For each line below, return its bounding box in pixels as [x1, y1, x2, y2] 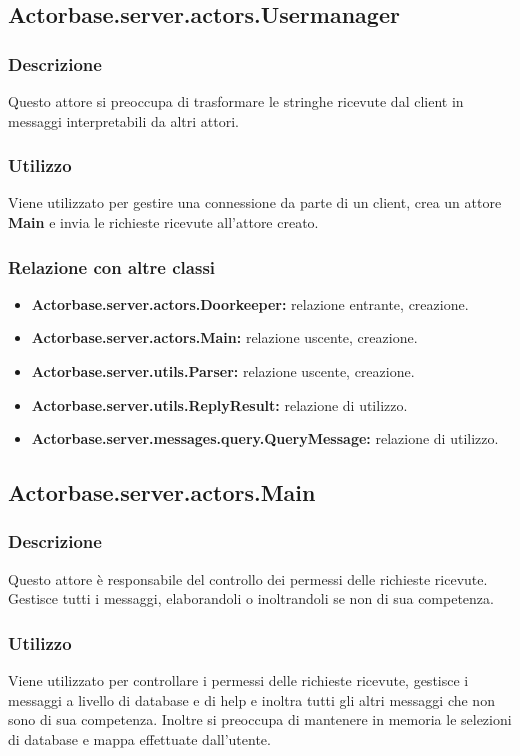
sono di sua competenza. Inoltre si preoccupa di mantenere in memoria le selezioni [8, 709, 512, 730]
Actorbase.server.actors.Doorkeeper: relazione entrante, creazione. [31, 293, 469, 314]
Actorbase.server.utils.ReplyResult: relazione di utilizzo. [31, 394, 408, 415]
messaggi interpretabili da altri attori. [8, 110, 239, 131]
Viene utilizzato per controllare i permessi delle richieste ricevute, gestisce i [8, 670, 469, 691]
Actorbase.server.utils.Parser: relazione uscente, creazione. [31, 361, 415, 381]
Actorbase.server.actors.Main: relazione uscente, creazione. [31, 327, 418, 348]
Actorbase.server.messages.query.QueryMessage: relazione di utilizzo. [31, 428, 499, 449]
